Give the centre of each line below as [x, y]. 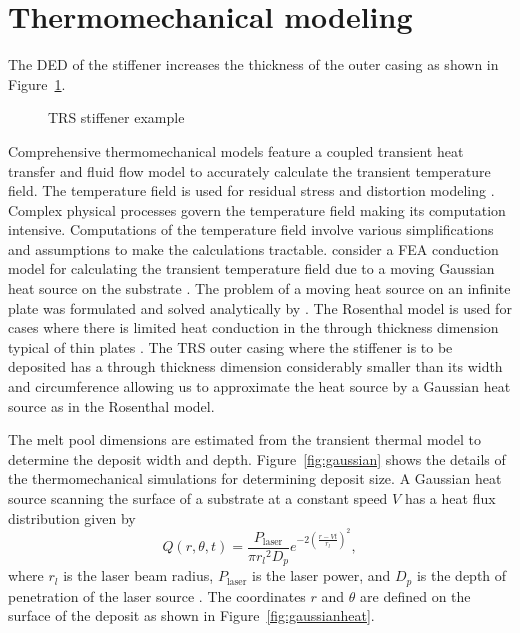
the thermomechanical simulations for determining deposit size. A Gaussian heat [255, 478]
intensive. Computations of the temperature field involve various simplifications [251, 229]
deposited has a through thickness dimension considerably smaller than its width [255, 366]
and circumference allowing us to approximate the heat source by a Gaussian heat [259, 386]
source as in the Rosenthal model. [111, 405]
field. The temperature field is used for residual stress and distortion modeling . [251, 190]
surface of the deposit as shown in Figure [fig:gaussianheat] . [191, 615]
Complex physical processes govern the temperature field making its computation [257, 209]
